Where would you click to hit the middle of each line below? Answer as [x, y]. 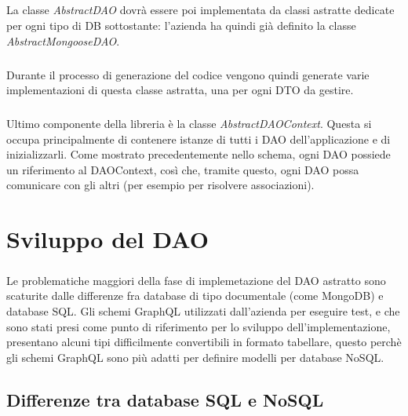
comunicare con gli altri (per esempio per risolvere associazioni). [160, 185]
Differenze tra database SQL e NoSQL [165, 399]
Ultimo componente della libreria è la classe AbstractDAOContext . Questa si [189, 124]
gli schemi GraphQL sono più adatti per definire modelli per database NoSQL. [195, 357]
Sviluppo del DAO [107, 239]
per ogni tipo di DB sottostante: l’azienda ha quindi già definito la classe [181, 25]
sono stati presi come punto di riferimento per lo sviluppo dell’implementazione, [199, 326]
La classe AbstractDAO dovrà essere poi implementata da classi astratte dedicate [200, 10]
